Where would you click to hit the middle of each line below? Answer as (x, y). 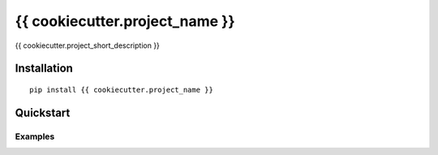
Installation (44, 69)
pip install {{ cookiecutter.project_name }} (122, 90)
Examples (35, 136)
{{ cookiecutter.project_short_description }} (87, 45)
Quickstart (43, 112)
